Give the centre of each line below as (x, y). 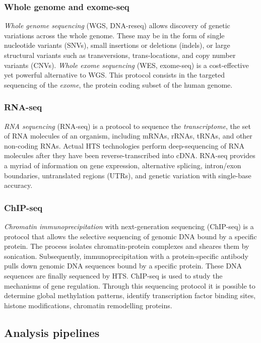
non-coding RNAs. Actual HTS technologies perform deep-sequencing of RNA (124, 145)
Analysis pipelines (52, 332)
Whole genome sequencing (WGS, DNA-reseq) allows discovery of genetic (117, 25)
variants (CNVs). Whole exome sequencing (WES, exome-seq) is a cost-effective (126, 65)
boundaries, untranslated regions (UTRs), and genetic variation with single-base (128, 175)
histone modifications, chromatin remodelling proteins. (88, 305)
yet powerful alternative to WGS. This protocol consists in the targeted (115, 75)
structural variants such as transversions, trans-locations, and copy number (120, 55)
